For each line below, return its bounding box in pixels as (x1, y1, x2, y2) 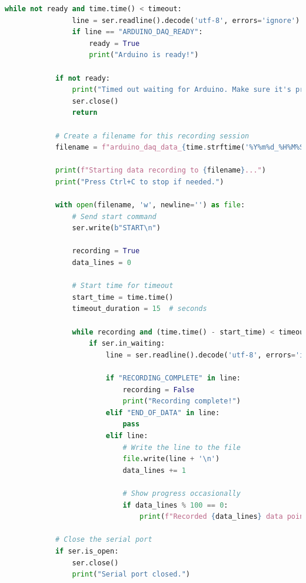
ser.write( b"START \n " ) (72, 224, 161, 233)
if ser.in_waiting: (89, 339, 165, 348)
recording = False (122, 385, 195, 394)
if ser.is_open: (55, 546, 119, 555)
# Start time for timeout (72, 281, 174, 290)
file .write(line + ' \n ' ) (122, 455, 220, 463)
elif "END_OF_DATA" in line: (105, 408, 220, 417)
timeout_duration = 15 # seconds (72, 304, 207, 313)
